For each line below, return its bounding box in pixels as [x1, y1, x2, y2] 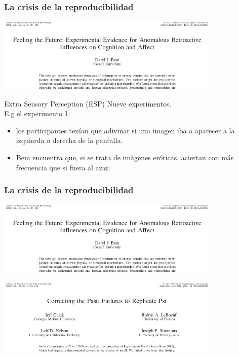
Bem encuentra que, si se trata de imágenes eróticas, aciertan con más [16, 152, 234, 162]
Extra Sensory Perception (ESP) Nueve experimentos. [4, 98, 172, 109]
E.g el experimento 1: [4, 108, 70, 119]
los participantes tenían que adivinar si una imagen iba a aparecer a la [16, 125, 235, 135]
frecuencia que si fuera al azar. [16, 162, 111, 172]
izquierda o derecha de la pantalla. [16, 135, 123, 146]
